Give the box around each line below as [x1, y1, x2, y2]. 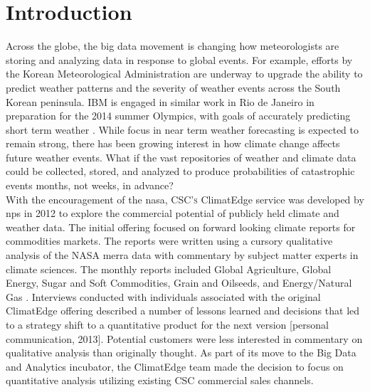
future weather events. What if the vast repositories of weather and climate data [6, 149, 356, 164]
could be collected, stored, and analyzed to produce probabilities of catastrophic [6, 164, 355, 179]
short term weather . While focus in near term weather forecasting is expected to [6, 122, 359, 137]
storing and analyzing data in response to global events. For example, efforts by [6, 52, 353, 67]
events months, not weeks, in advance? [6, 178, 174, 193]
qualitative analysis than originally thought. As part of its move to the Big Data [6, 345, 356, 360]
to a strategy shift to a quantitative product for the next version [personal [6, 317, 329, 332]
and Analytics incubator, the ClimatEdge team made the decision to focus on [6, 359, 344, 374]
